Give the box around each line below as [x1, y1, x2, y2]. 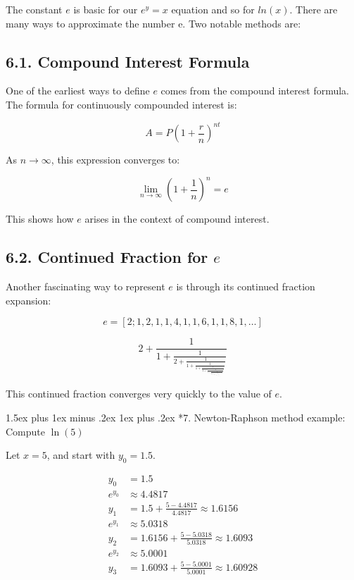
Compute [6, 424, 45, 438]
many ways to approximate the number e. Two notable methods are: [6, 16, 301, 30]
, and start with [46, 448, 115, 462]
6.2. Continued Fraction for [6, 246, 208, 268]
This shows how [6, 211, 74, 226]
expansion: [6, 292, 51, 307]
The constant [6, 2, 63, 16]
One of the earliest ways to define [6, 83, 150, 98]
